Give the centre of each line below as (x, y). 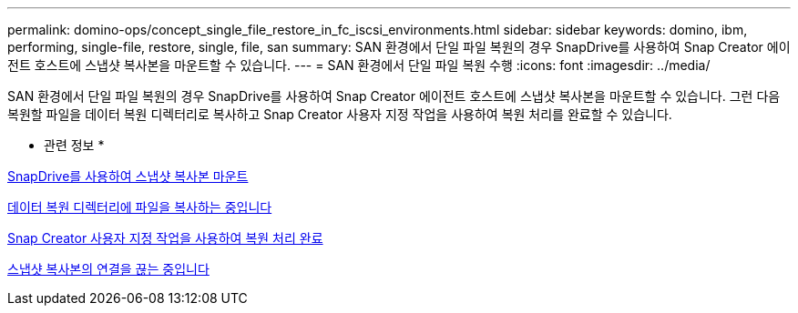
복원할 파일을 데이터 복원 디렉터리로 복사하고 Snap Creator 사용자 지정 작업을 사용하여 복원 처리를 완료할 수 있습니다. (340, 114)
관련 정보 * (74, 145)
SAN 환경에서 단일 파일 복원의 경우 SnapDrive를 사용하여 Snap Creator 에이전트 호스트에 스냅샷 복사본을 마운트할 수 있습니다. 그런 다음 (394, 96)
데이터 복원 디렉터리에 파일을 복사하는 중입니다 (140, 207)
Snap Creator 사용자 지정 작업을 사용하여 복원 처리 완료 (165, 238)
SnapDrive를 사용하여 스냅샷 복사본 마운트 (128, 176)
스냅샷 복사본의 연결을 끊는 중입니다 (108, 269)
